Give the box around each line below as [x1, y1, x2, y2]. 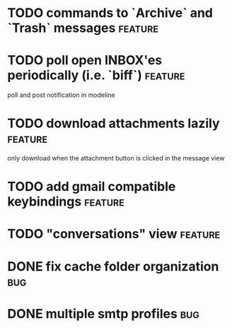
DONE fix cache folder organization [7, 258, 219, 274]
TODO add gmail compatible [7, 179, 176, 195]
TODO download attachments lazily [7, 115, 221, 131]
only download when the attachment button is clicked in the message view [7, 154, 225, 163]
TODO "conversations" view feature [7, 226, 221, 242]
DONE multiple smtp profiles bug [7, 305, 199, 322]
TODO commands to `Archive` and [7, 5, 214, 21]
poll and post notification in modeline [7, 90, 115, 100]
